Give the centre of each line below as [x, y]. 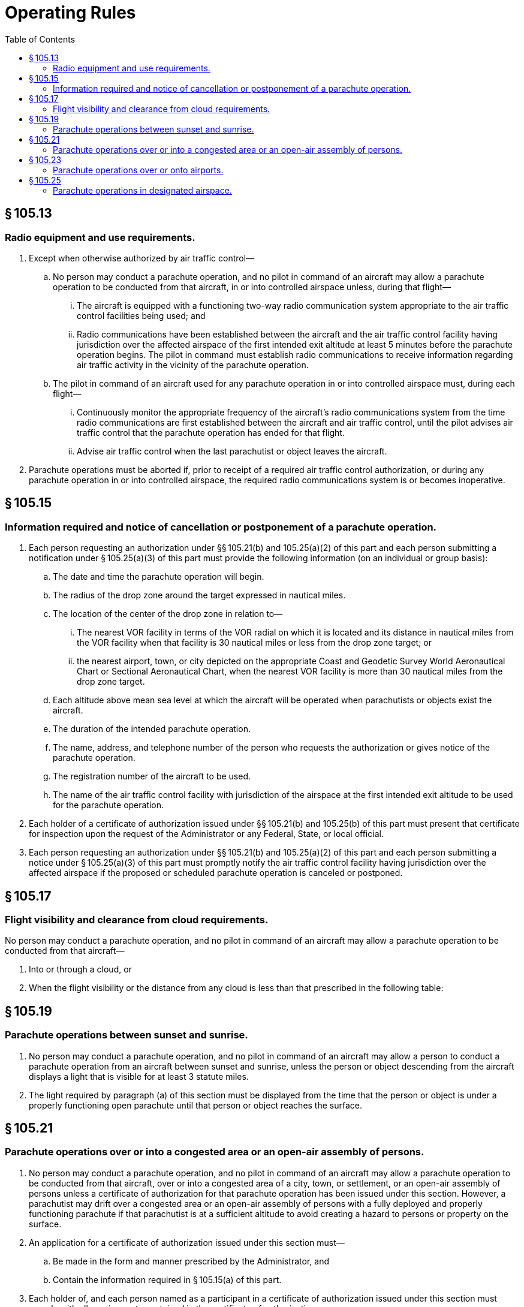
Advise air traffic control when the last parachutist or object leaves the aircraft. [232, 451]
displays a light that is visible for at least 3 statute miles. [139, 1076]
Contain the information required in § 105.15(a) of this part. [167, 1279]
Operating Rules [70, 13]
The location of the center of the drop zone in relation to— [168, 614]
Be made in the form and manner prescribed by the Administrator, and [191, 1261]
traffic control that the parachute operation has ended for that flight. [211, 432]
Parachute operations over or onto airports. [138, 170]
